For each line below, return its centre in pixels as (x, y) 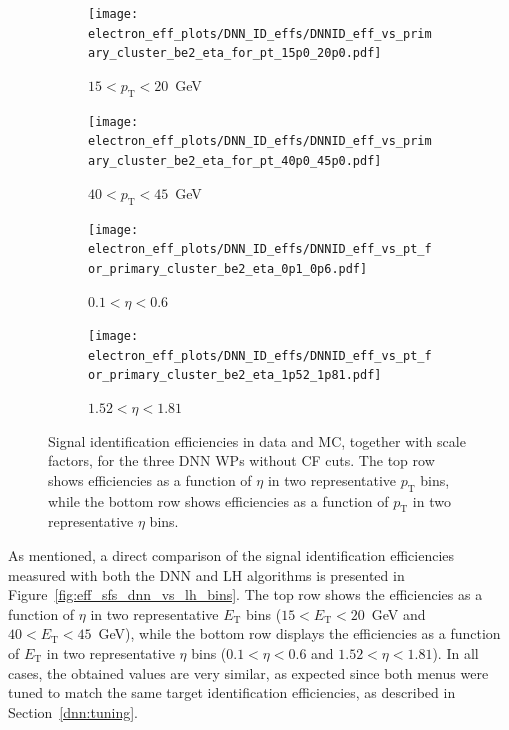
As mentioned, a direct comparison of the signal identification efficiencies (231, 555)
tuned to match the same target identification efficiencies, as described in (232, 692)
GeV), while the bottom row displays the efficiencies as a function (299, 633)
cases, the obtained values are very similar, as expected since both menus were (248, 672)
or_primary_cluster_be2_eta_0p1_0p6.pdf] (228, 268)
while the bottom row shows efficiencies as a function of (218, 500)
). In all (455, 653)
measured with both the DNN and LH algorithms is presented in (206, 574)
